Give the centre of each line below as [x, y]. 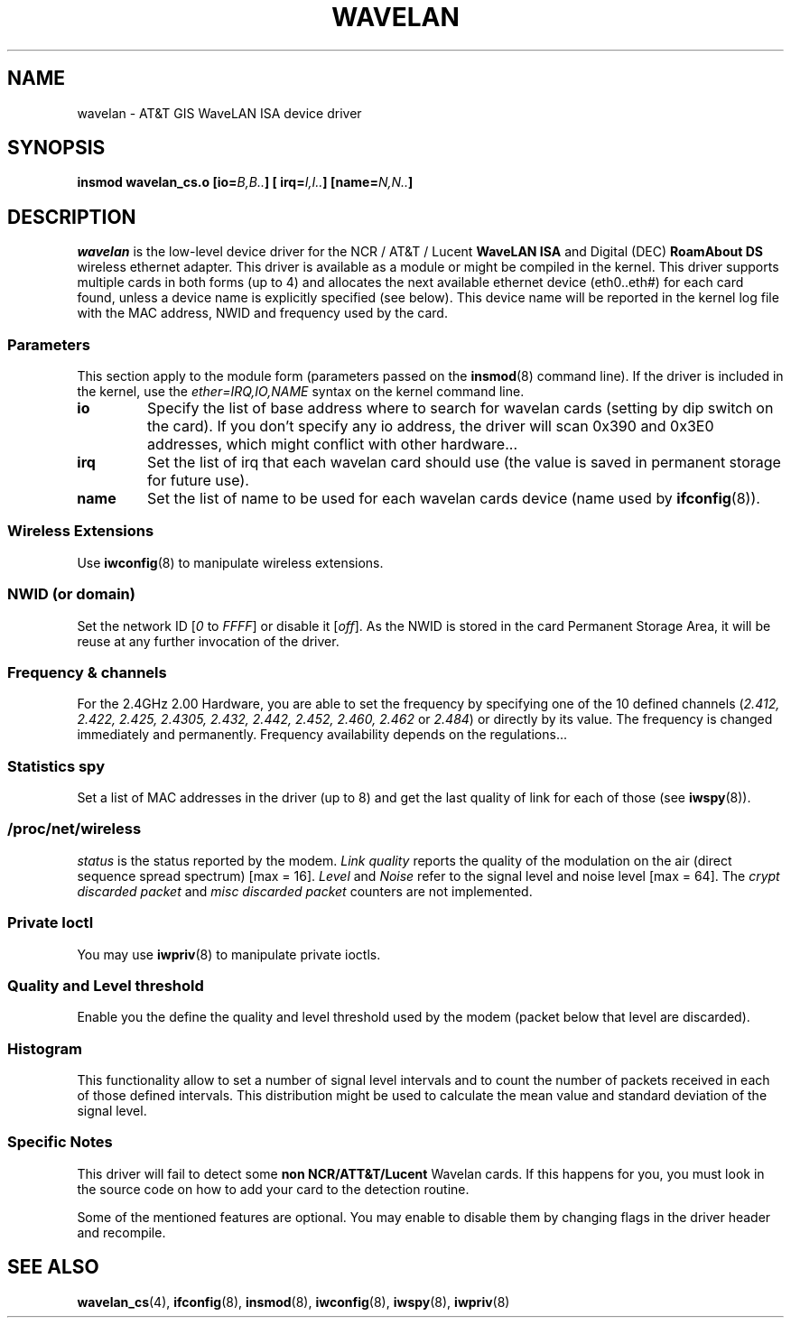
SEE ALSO [53, 1267]
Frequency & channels [87, 672]
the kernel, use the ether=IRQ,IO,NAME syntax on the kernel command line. [301, 392]
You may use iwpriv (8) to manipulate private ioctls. [229, 954]
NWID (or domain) [71, 594]
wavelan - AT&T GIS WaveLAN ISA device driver [219, 113]
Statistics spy [56, 766]
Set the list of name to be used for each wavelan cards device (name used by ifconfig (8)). [454, 499]
